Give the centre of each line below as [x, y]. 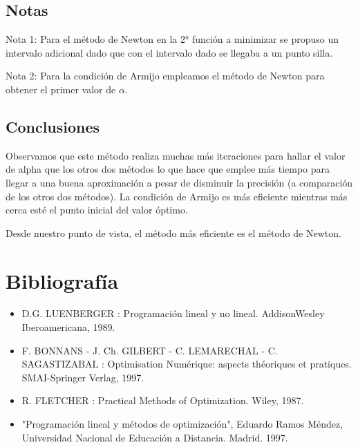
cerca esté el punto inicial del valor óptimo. [97, 210]
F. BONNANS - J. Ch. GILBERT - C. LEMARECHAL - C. [150, 350]
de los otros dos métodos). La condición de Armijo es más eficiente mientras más [177, 196]
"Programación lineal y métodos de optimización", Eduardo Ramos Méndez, [182, 424]
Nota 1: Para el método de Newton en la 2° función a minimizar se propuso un [172, 39]
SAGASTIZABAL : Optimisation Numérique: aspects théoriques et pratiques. [187, 364]
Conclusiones [53, 126]
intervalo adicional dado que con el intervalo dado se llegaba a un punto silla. [169, 52]
